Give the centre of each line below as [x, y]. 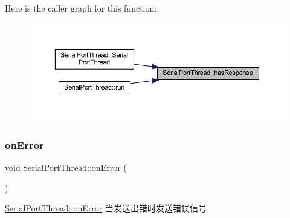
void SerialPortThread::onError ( [66, 167]
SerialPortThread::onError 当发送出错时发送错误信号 [106, 208]
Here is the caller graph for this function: [81, 8]
